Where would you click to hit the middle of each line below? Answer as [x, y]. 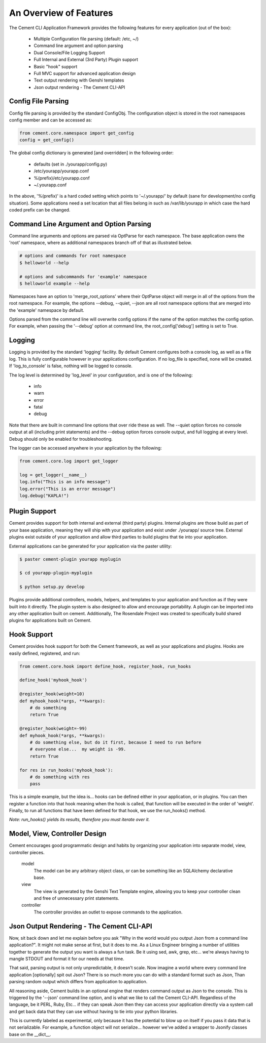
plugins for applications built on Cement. [50, 621]
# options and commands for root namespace [73, 256]
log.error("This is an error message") [67, 489]
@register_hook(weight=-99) [53, 729]
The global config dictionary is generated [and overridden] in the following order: [91, 153]
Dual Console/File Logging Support [69, 52]
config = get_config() [47, 140]
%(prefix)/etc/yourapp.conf [62, 178]
